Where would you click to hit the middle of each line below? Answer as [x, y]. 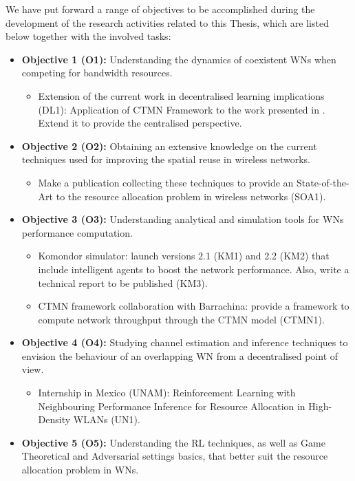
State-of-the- [323, 182]
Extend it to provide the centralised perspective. [140, 123]
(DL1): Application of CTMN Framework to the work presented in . [182, 109]
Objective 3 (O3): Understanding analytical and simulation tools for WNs [183, 219]
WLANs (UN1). [107, 419]
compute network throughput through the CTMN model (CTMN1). [181, 319]
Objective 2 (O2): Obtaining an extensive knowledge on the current [169, 146]
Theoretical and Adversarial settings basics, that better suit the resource [175, 456]
